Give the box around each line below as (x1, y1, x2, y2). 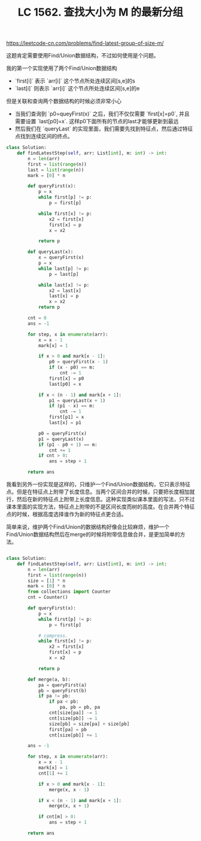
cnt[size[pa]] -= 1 (48, 710, 98, 716)
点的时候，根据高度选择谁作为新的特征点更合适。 (6, 511, 127, 518)
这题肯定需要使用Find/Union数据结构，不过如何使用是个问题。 (6, 52, 160, 59)
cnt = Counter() (28, 595, 68, 601)
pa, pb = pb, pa (59, 704, 100, 711)
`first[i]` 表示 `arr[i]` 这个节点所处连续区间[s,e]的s (14, 77, 136, 84)
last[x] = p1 (48, 420, 82, 426)
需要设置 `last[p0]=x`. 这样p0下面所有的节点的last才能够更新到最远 (14, 118, 179, 125)
